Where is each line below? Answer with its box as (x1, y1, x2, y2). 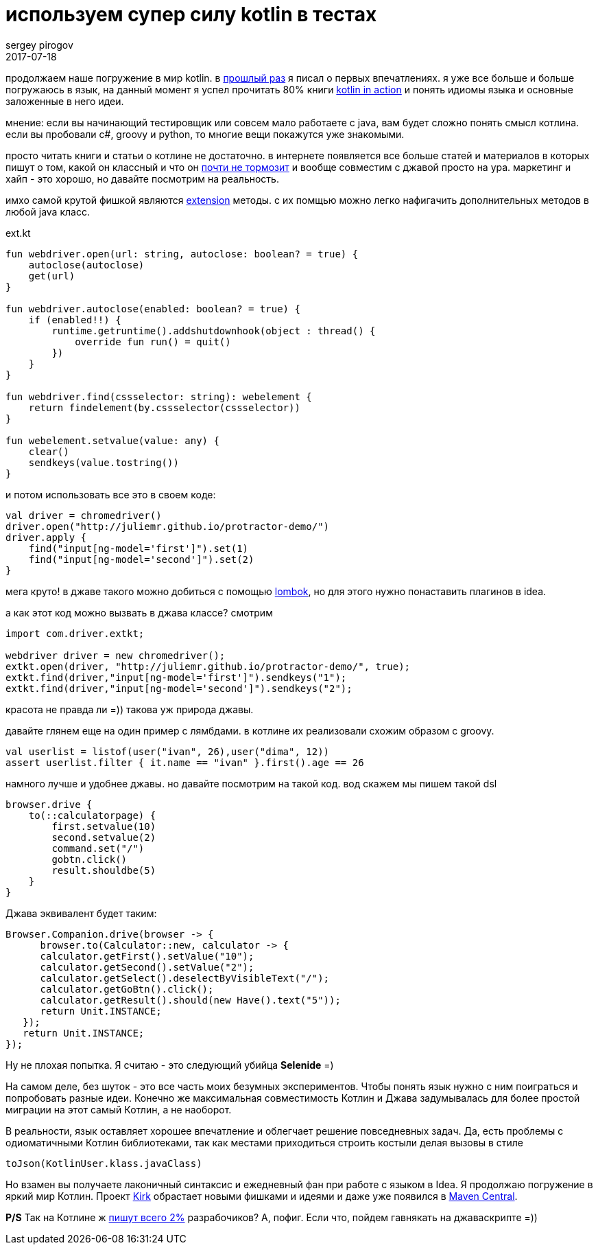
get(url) (28, 270, 75, 281)
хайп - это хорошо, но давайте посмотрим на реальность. (5, 172, 279, 185)
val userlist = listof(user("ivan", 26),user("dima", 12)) (5, 745, 330, 757)
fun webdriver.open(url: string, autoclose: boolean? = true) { (5, 248, 359, 259)
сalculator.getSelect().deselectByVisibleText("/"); (40, 972, 330, 984)
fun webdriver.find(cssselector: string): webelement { (5, 391, 312, 402)
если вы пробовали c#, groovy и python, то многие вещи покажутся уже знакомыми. (5, 128, 405, 140)
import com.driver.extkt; (5, 627, 145, 639)
